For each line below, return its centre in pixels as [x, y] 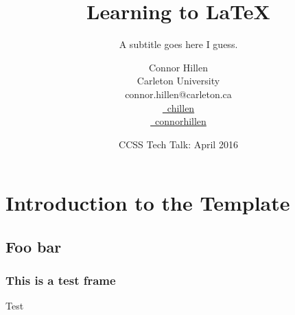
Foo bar [34, 246]
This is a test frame [61, 280]
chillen [181, 107]
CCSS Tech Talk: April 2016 [178, 144]
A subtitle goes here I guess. [178, 44]
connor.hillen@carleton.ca [178, 94]
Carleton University [178, 81]
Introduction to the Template [148, 203]
